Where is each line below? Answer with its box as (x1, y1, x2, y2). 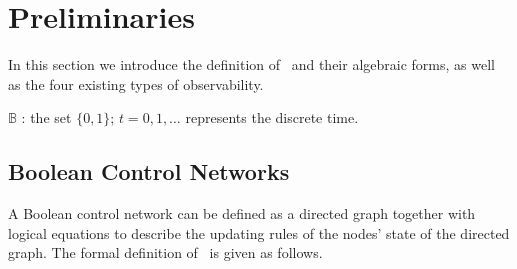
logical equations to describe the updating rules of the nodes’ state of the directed (8, 222, 510, 243)
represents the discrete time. (185, 107, 359, 128)
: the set (21, 107, 72, 128)
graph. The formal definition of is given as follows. (8, 242, 323, 263)
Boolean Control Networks (8, 156, 290, 187)
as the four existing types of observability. (8, 73, 264, 94)
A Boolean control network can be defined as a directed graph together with (8, 203, 476, 224)
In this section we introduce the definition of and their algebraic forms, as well (8, 54, 495, 75)
